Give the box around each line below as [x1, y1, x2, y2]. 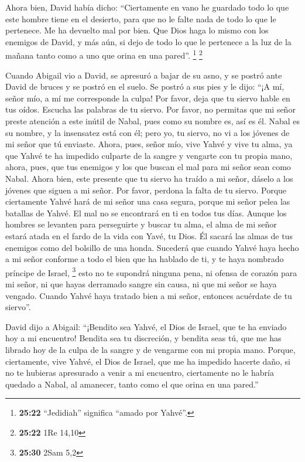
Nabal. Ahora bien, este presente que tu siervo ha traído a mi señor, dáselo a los [5, 172, 293, 184]
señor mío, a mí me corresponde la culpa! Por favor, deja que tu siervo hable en [5, 91, 290, 104]
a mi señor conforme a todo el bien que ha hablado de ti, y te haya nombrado [5, 253, 284, 265]
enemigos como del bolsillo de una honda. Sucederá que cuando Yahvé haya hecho [5, 241, 299, 253]
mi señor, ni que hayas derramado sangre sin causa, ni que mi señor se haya [5, 277, 277, 290]
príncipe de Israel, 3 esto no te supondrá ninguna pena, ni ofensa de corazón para [5, 264, 297, 278]
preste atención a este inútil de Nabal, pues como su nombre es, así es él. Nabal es [5, 115, 300, 127]
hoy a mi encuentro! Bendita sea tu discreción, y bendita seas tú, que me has [5, 332, 282, 344]
